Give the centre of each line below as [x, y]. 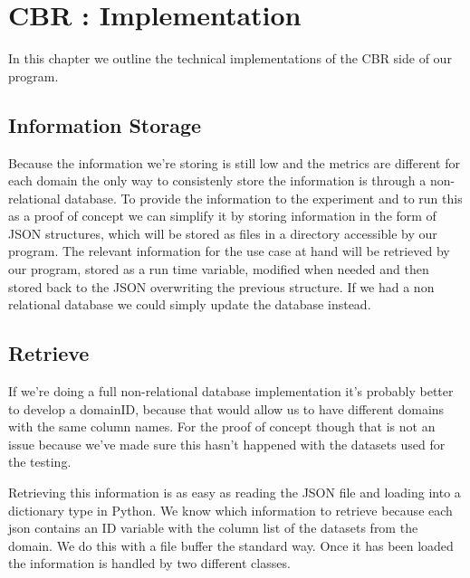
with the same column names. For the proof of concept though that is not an [222, 426]
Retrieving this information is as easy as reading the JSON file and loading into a [235, 493]
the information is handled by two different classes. [149, 563]
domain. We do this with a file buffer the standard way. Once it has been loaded [231, 545]
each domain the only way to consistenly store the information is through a [217, 180]
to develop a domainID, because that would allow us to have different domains [226, 408]
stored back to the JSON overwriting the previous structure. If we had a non [221, 286]
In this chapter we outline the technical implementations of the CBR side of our [230, 58]
